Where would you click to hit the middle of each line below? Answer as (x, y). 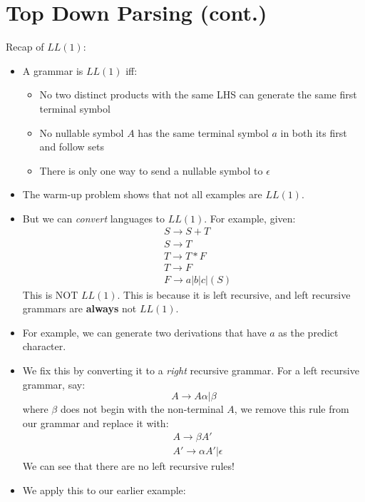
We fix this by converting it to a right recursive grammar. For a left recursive (191, 370)
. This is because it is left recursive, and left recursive (234, 294)
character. (44, 346)
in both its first (314, 132)
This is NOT (50, 294)
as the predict (308, 332)
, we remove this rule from (292, 409)
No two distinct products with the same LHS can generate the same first (198, 94)
